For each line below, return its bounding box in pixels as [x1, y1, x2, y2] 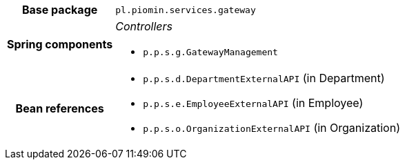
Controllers [115, 19, 173, 33]
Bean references [15, 101, 104, 115]
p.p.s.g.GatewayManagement [143, 47, 278, 57]
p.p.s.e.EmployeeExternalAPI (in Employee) [143, 96, 364, 110]
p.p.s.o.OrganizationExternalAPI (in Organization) [143, 121, 400, 135]
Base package [21, 3, 98, 17]
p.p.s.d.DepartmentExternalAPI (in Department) [143, 71, 385, 85]
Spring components [7, 37, 113, 51]
